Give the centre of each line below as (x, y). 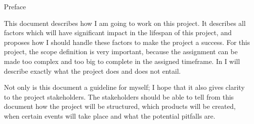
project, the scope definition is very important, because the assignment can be (121, 52)
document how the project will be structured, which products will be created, (120, 106)
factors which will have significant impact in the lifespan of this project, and (118, 32)
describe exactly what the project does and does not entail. (92, 71)
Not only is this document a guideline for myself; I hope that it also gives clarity (124, 87)
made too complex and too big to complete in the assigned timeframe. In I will (122, 61)
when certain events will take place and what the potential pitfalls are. (110, 115)
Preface (15, 6)
